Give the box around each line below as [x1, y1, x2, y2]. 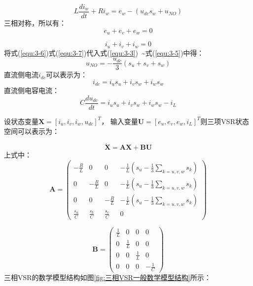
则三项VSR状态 [200, 116, 249, 126]
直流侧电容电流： [4, 85, 59, 95]
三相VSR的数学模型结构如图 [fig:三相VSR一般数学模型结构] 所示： [4, 272, 211, 283]
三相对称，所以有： [4, 18, 66, 28]
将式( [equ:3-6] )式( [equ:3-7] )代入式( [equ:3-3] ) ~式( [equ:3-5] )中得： [4, 47, 204, 58]
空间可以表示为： [4, 126, 59, 136]
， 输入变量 [101, 116, 138, 126]
